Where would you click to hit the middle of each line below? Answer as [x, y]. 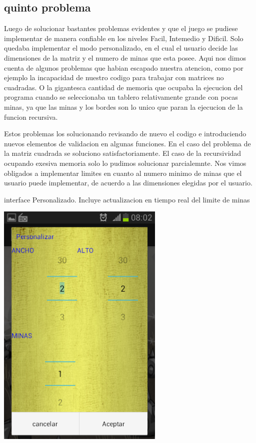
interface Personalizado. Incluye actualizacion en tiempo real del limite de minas [127, 199]
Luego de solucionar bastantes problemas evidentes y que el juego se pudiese [121, 28]
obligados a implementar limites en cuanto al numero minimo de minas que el [123, 173]
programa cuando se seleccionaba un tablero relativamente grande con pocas [121, 97]
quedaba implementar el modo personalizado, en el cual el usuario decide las [121, 48]
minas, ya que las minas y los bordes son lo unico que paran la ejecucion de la [123, 106]
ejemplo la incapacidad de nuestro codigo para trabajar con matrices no [114, 77]
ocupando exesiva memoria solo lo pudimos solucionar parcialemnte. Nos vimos [125, 163]
